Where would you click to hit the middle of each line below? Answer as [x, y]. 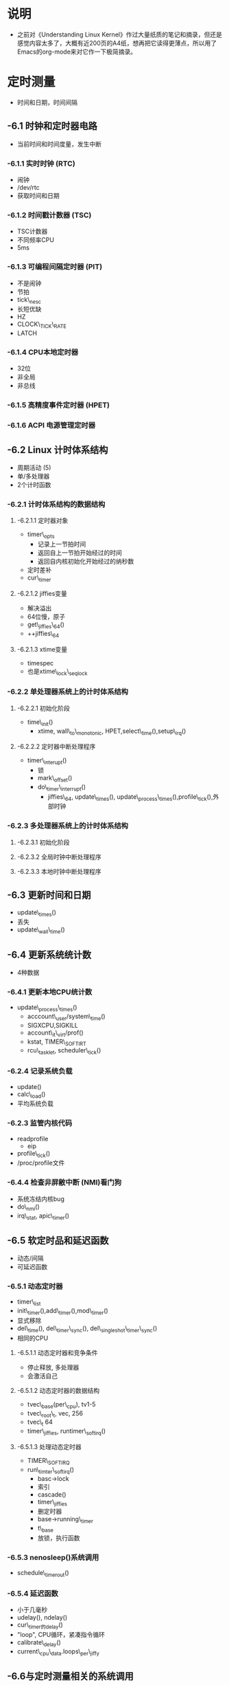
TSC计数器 [32, 232]
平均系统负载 [35, 1103]
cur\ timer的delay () [40, 1626]
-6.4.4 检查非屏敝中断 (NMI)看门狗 [64, 1182]
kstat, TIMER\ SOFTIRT [57, 1042]
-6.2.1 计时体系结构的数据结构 [56, 505]
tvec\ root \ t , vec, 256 [55, 1414]
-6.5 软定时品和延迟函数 [58, 1241]
